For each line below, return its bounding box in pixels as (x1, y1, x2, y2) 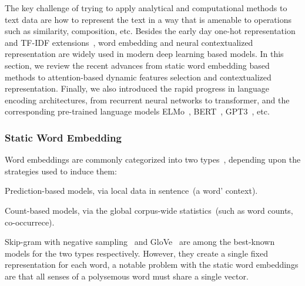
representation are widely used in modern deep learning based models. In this (5, 48, 284, 60)
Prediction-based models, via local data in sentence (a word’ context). (5, 184, 258, 197)
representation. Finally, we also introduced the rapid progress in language (5, 82, 269, 95)
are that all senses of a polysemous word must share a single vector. (5, 270, 249, 282)
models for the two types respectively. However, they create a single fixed (5, 247, 269, 259)
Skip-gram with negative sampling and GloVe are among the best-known (5, 235, 275, 248)
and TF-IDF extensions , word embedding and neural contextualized (5, 36, 253, 48)
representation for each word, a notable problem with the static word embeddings (5, 258, 299, 271)
